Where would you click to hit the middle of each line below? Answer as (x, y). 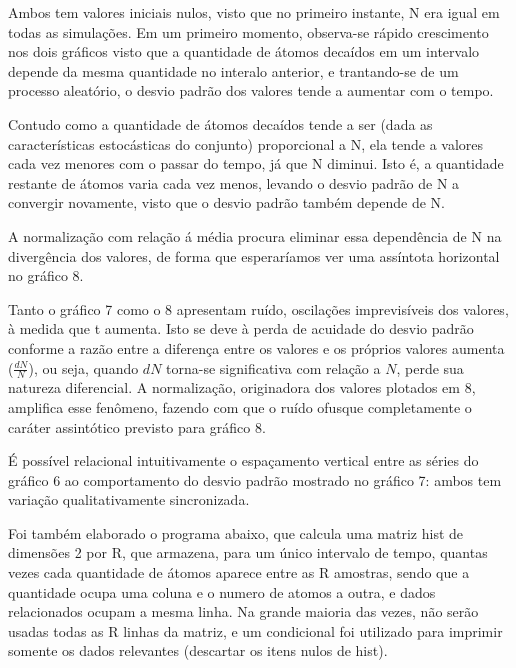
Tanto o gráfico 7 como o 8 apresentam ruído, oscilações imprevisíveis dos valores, (258, 308)
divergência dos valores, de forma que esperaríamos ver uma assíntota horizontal (254, 255)
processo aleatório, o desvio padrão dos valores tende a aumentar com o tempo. (251, 90)
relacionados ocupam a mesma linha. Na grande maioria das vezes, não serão (243, 611)
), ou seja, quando (83, 367)
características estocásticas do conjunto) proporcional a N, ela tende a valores (246, 143)
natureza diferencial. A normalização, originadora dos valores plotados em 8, (242, 387)
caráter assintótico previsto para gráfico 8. (137, 426)
